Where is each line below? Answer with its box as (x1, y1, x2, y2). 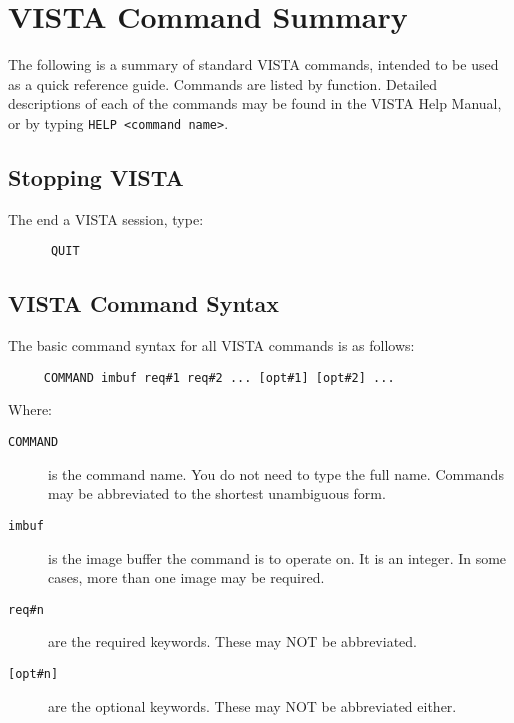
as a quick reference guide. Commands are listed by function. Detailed (8, 73, 438, 94)
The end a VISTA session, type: (8, 208, 204, 229)
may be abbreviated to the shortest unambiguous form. (48, 483, 386, 504)
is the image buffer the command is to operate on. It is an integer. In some (48, 547, 507, 568)
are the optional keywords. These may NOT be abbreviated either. (48, 695, 457, 716)
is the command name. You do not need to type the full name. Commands (48, 463, 504, 484)
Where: (8, 399, 52, 420)
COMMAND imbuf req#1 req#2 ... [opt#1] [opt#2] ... (43, 370, 395, 385)
